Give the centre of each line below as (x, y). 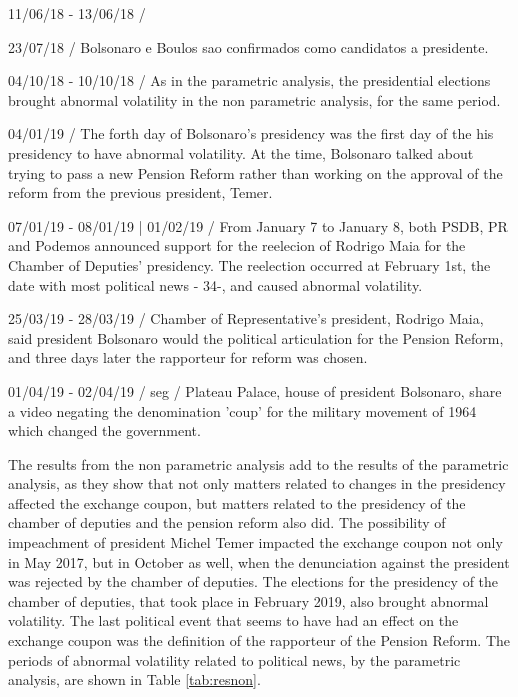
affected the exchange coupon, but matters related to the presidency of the (237, 502)
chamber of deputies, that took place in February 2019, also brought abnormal (248, 600)
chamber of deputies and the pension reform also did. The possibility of (227, 522)
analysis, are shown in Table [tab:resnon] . (134, 679)
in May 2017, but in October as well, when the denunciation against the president (259, 561)
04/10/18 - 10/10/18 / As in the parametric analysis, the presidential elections (249, 80)
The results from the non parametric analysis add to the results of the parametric (258, 463)
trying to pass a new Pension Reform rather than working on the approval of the (255, 172)
